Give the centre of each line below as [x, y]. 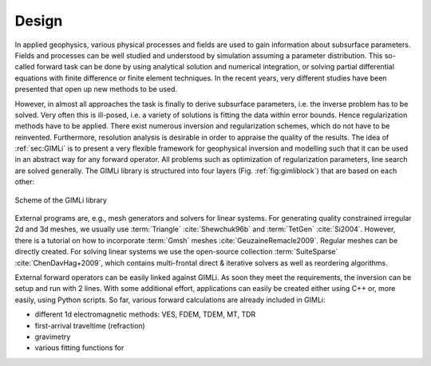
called [25, 67]
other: [25, 182]
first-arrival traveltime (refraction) [90, 325]
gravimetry [53, 336]
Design [39, 21]
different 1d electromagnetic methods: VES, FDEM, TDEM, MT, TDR [145, 314]
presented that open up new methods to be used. [96, 89]
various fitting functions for [79, 348]
